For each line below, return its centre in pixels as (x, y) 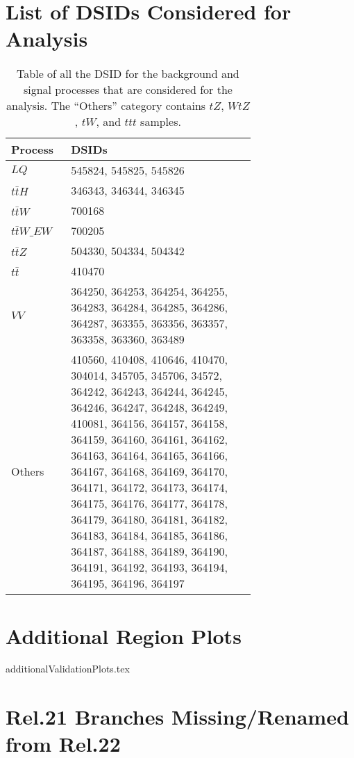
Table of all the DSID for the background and (128, 74)
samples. (161, 122)
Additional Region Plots (124, 635)
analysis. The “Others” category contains (106, 106)
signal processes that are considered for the (128, 90)
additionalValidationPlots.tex (68, 669)
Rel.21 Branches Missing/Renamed (177, 717)
